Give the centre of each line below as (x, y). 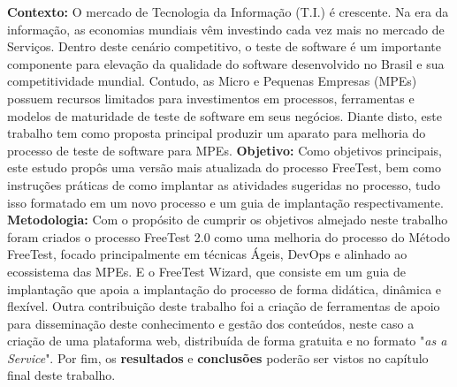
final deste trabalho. (61, 375)
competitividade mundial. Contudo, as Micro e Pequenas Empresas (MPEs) (212, 81)
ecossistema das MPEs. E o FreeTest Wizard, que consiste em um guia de (206, 271)
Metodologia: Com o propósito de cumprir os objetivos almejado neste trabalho (228, 220)
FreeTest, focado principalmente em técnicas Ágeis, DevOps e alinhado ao (207, 254)
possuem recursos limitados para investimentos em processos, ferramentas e (211, 98)
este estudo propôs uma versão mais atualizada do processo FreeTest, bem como (224, 167)
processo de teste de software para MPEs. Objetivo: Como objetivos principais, (225, 150)
